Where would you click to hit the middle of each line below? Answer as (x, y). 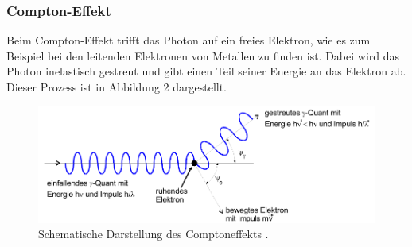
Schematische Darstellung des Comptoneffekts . (154, 234)
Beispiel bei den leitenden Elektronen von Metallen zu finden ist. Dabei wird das (203, 55)
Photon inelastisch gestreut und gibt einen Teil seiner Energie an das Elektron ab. (206, 71)
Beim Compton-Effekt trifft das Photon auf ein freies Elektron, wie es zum (189, 40)
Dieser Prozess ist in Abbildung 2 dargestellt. (117, 87)
